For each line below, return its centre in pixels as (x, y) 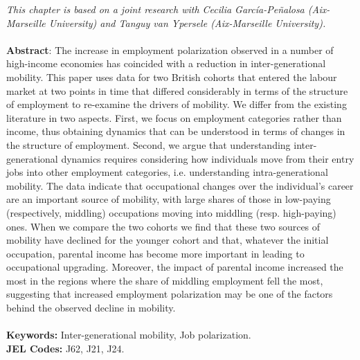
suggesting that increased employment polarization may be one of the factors (170, 294)
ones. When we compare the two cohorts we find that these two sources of (163, 226)
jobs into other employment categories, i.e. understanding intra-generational (167, 172)
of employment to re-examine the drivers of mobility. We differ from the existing (177, 104)
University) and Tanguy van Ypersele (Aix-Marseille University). (187, 22)
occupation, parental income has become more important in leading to (155, 253)
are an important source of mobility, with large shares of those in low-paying (169, 199)
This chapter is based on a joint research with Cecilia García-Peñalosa (155, 9)
